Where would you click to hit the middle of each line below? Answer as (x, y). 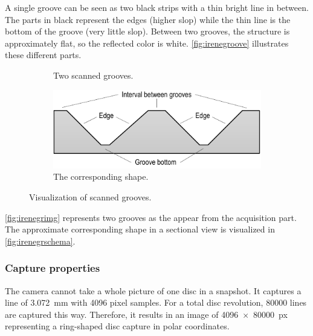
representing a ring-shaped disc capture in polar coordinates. (117, 326)
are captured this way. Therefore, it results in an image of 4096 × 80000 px (146, 314)
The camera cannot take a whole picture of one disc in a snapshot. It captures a (153, 290)
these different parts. (43, 55)
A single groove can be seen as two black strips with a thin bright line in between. (157, 7)
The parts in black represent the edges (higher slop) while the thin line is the (148, 19)
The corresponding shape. (101, 176)
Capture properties (53, 268)
